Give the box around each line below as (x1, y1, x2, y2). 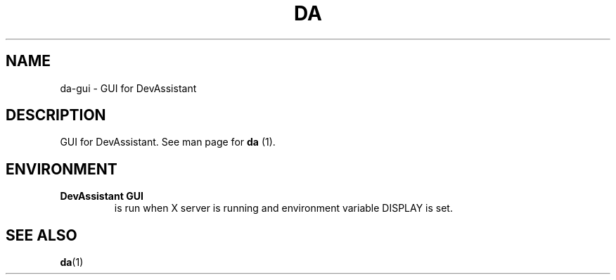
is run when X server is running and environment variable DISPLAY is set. (114, 202, 453, 215)
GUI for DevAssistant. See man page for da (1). (60, 136, 276, 148)
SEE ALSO (6, 226, 77, 244)
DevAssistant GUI (60, 190, 143, 203)
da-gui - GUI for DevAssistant (60, 82, 197, 94)
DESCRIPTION (6, 106, 106, 125)
